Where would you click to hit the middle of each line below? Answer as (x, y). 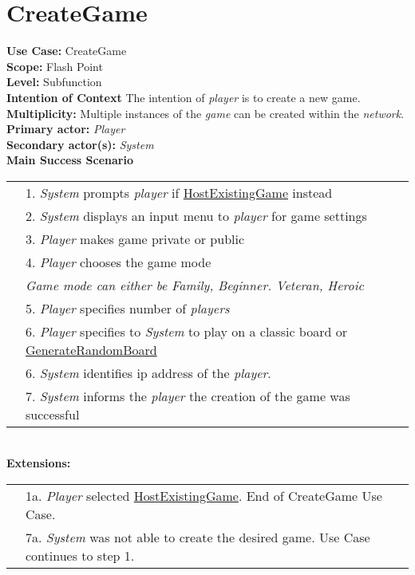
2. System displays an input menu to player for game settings (196, 215)
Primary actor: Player (66, 129)
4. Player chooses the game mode (119, 262)
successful (53, 414)
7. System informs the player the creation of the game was (188, 396)
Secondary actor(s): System (80, 144)
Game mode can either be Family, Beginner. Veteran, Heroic (195, 285)
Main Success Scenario (70, 160)
